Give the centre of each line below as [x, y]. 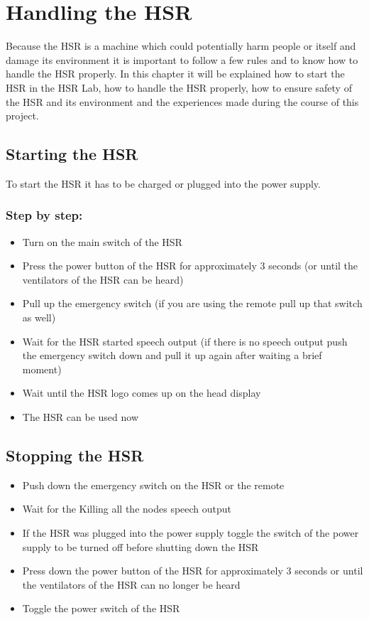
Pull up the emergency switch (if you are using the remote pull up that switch [192, 303]
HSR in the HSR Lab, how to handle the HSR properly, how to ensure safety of [179, 87]
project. [22, 116]
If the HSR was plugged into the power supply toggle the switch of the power [191, 533]
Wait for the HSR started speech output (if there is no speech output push [185, 341]
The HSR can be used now [80, 417]
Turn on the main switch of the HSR [102, 241]
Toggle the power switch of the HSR [101, 608]
